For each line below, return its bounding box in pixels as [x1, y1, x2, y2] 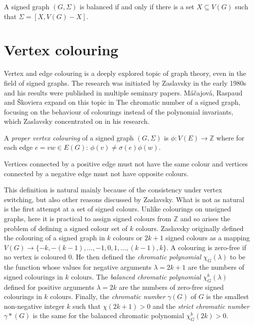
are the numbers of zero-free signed [119, 281, 224, 292]
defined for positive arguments [4, 281, 94, 292]
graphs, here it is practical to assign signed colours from [4, 213, 171, 224]
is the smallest [206, 291, 249, 302]
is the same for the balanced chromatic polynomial [33, 310, 184, 321]
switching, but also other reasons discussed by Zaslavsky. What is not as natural [4, 194, 245, 204]
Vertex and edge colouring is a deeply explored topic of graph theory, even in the [4, 68, 246, 78]
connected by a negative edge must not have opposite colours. [4, 168, 189, 178]
